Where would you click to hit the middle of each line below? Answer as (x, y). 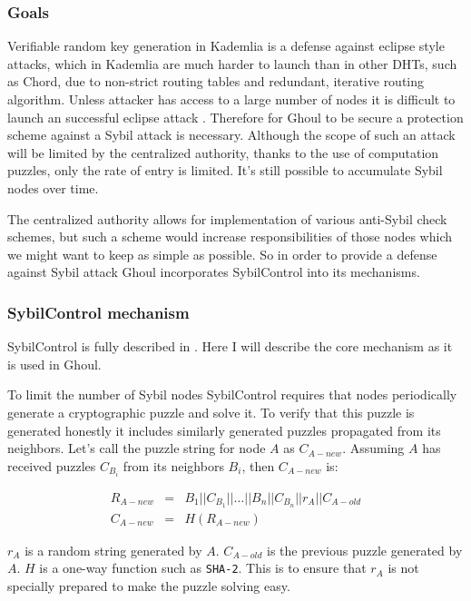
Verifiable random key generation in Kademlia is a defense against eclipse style (226, 46)
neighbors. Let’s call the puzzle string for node (137, 448)
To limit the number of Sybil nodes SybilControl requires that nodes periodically (232, 394)
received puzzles (52, 465)
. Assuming (373, 448)
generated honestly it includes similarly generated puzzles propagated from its (224, 430)
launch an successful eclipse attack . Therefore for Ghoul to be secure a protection (235, 117)
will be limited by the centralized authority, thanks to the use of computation (223, 152)
